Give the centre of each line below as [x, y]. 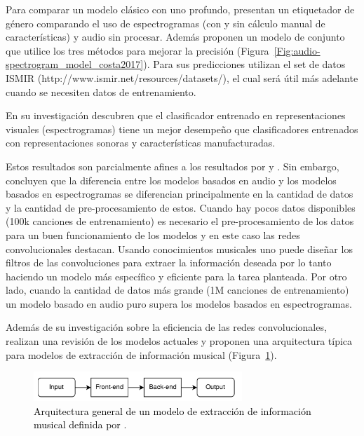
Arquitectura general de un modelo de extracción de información [173, 410]
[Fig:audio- [297, 50]
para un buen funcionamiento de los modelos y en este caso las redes [153, 234]
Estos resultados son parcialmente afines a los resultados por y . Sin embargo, [173, 166]
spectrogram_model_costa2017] [75, 64]
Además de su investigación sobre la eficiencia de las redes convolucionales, [166, 327]
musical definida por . [80, 424]
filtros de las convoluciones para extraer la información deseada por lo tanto [169, 263]
